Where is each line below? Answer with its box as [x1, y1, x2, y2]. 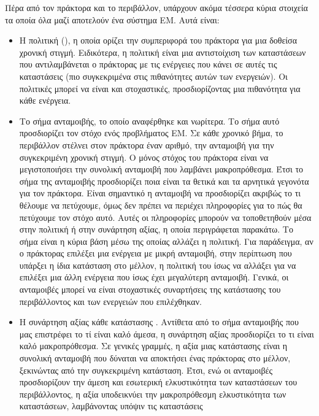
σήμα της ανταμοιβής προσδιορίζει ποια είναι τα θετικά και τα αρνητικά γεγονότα [19, 174, 309, 187]
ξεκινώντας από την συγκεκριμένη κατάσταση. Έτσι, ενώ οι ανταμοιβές [19, 363, 273, 376]
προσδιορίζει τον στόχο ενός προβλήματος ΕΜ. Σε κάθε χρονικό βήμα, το [19, 126, 283, 139]
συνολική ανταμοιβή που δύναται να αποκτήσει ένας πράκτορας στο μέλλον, [19, 352, 291, 364]
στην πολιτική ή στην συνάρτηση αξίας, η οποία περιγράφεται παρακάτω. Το [19, 223, 293, 236]
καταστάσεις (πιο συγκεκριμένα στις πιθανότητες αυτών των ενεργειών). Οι [19, 69, 288, 82]
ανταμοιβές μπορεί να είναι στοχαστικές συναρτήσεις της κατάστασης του [19, 283, 281, 296]
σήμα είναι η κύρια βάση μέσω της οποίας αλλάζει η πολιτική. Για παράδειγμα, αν [19, 234, 313, 247]
